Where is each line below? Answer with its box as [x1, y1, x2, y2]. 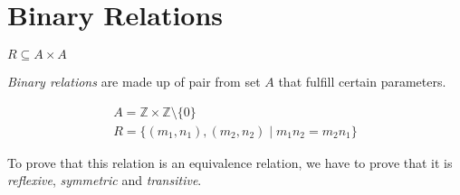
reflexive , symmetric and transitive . [7, 171, 202, 190]
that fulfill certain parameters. [278, 72, 446, 91]
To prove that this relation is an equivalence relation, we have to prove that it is [7, 153, 453, 172]
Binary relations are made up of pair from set [7, 72, 261, 91]
